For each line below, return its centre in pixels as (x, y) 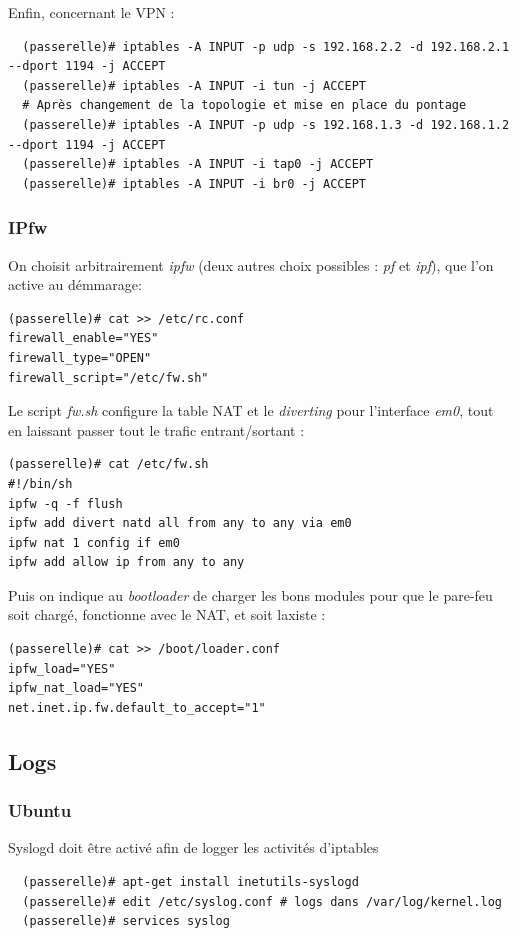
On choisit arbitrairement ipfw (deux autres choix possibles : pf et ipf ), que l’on (251, 264)
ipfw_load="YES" (62, 668)
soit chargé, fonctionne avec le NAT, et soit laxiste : (167, 614)
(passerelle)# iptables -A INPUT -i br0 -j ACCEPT (194, 183)
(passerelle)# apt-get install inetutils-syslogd (190, 882)
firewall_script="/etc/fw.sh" (108, 377)
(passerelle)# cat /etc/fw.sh (108, 464)
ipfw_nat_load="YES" (76, 688)
